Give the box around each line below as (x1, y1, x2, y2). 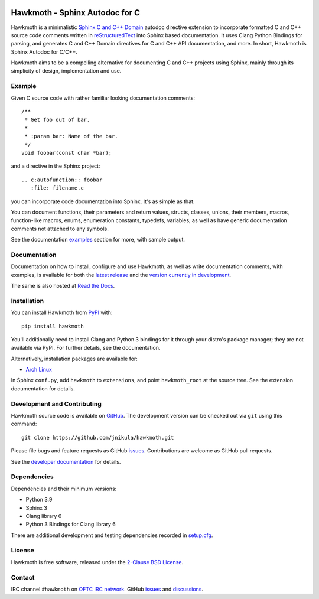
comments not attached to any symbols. (11, 225, 109, 232)
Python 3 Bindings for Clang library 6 (25, 520, 116, 528)
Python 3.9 (25, 496, 53, 503)
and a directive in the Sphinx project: (11, 162, 100, 170)
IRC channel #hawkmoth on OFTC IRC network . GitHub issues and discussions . (11, 585, 204, 593)
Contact (11, 573, 35, 581)
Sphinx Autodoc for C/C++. (11, 48, 78, 56)
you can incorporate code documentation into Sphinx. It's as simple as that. (11, 198, 195, 205)
